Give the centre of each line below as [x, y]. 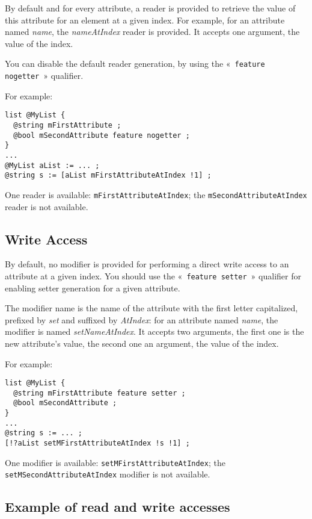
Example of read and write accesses [118, 507]
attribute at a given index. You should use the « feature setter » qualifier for [153, 275]
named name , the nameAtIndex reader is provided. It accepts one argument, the [152, 32]
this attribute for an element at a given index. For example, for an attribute [145, 20]
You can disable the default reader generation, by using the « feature [135, 64]
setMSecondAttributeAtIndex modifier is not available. [108, 474]
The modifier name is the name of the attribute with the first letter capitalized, [151, 308]
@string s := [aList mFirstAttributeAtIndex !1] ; [108, 176]
